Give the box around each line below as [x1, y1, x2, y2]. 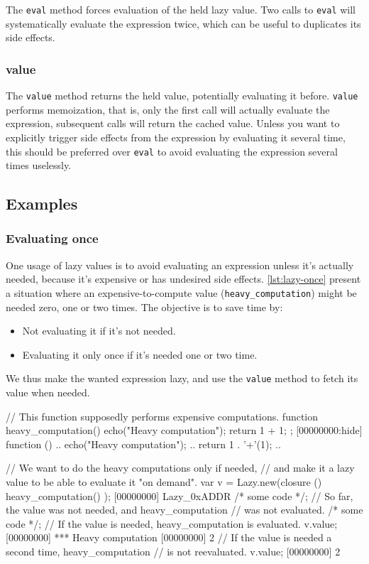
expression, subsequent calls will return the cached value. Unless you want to [6, 116, 340, 131]
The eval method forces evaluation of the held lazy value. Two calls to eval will [6, 2, 356, 16]
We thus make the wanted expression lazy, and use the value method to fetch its [6, 371, 358, 386]
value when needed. [6, 385, 90, 400]
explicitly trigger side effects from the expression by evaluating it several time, [6, 129, 346, 144]
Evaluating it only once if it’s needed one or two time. [22, 347, 258, 362]
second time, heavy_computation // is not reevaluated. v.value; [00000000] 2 [6, 543, 341, 558]
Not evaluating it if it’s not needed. [22, 323, 176, 338]
